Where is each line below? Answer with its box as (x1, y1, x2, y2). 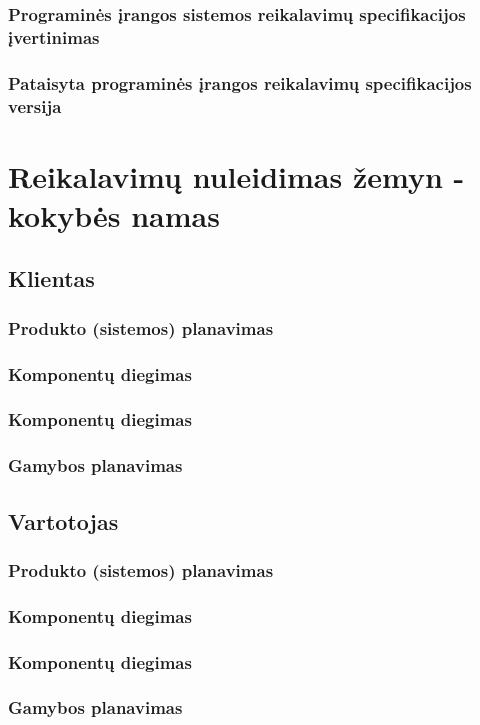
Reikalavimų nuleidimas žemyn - (8, 155, 465, 196)
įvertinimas (8, 24, 100, 49)
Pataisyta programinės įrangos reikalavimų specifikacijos (8, 70, 472, 95)
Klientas (8, 263, 95, 294)
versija (8, 93, 62, 118)
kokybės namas (8, 194, 220, 235)
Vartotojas (8, 505, 119, 536)
